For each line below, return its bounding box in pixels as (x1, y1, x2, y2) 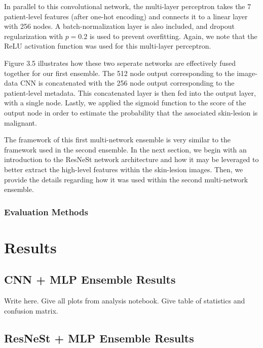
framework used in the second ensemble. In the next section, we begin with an (4, 144, 247, 154)
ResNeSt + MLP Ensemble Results (4, 330, 194, 345)
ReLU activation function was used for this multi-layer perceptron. (4, 41, 211, 51)
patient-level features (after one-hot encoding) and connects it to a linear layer (4, 11, 248, 21)
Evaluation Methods (4, 205, 88, 218)
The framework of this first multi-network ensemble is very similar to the (4, 134, 231, 145)
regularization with (4, 30, 63, 41)
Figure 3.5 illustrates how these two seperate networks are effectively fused (4, 57, 236, 68)
